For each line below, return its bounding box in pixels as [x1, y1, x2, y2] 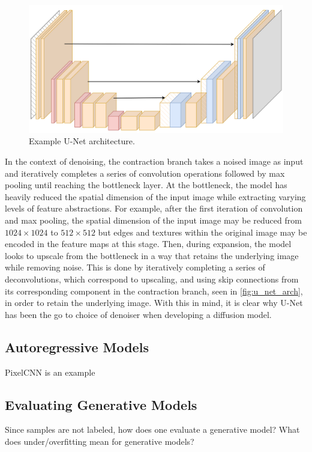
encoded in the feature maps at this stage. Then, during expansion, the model [5, 237, 292, 250]
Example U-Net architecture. [29, 135, 135, 147]
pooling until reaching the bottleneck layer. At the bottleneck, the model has [5, 179, 287, 191]
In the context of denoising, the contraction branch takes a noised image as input [5, 155, 304, 168]
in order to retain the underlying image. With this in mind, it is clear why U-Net [5, 296, 303, 309]
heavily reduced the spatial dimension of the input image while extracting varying [5, 190, 306, 203]
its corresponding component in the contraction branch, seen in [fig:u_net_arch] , [5, 284, 303, 297]
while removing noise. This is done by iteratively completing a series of [5, 261, 265, 273]
